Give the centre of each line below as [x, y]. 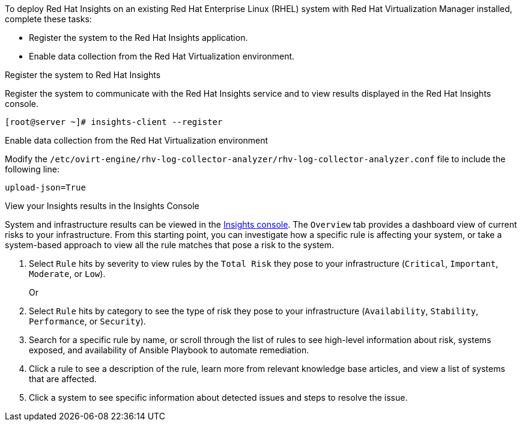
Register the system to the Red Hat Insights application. [138, 38]
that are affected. [63, 379]
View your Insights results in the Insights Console [102, 206]
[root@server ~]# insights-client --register [114, 122]
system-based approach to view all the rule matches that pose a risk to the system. [170, 245]
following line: [32, 169]
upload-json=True [45, 187]
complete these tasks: [48, 19]
